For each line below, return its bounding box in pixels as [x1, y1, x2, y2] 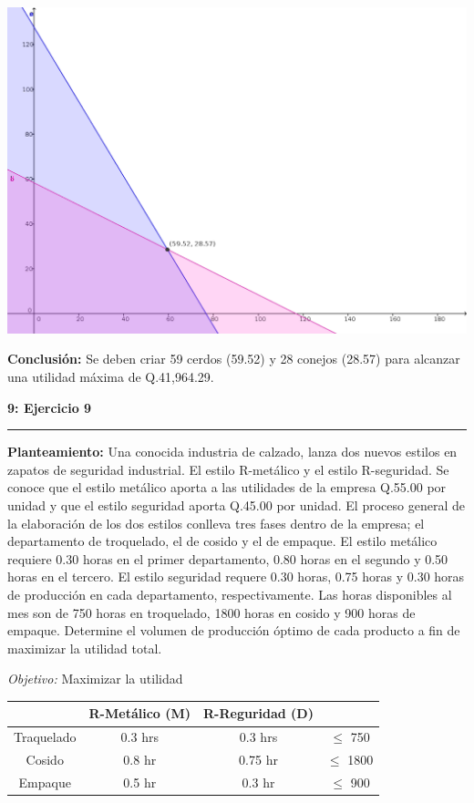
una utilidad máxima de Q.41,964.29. [7, 367, 214, 386]
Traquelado [14, 727, 77, 746]
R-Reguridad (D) [203, 704, 314, 723]
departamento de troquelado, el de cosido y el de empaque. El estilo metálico [7, 531, 438, 551]
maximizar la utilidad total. [7, 638, 162, 657]
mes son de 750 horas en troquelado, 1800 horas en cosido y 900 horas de [7, 602, 416, 622]
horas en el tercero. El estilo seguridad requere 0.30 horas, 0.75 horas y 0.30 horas [7, 567, 465, 586]
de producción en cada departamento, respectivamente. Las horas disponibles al [7, 584, 452, 603]
